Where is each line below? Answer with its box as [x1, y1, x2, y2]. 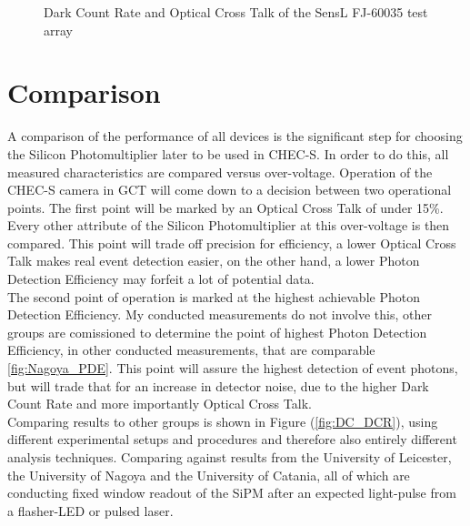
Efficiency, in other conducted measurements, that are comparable [7, 340, 375, 359]
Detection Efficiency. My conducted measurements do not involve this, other [7, 305, 432, 324]
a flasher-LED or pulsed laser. [7, 501, 174, 520]
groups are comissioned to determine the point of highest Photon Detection [7, 322, 427, 341]
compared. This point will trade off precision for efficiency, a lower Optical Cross [7, 233, 456, 252]
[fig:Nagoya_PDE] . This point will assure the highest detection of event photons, [7, 359, 458, 378]
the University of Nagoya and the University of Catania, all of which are [7, 465, 410, 484]
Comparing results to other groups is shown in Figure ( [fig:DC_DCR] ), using [7, 411, 438, 430]
